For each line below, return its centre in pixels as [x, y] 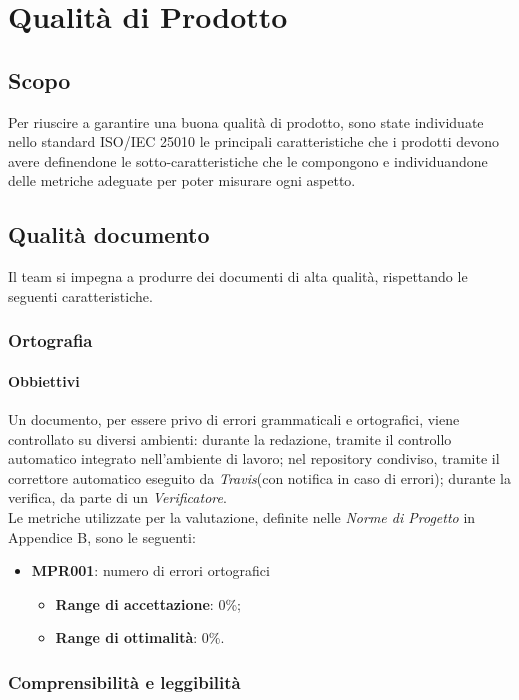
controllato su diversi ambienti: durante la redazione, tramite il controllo [230, 438]
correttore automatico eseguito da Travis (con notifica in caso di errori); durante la [259, 477]
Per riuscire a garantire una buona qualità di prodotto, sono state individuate [246, 121]
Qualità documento [109, 234]
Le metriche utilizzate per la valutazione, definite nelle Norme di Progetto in [242, 516]
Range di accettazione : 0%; [148, 603]
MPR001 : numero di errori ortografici [150, 570]
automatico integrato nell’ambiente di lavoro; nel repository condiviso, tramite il [254, 458]
